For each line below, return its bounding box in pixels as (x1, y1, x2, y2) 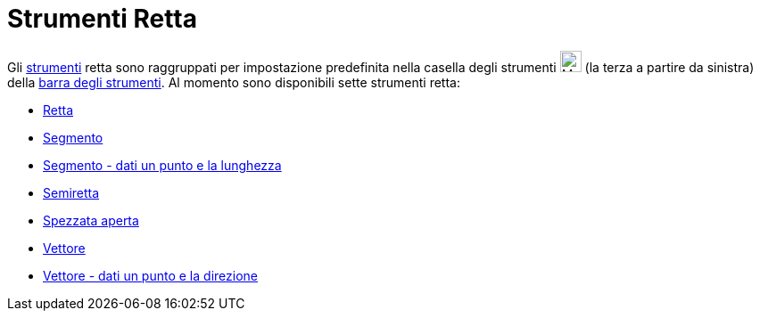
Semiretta (43, 184, 100, 200)
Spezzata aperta (43, 212, 139, 228)
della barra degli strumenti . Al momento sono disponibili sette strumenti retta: (7, 74, 460, 90)
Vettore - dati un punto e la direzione (43, 267, 258, 283)
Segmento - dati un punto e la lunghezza (43, 157, 282, 173)
